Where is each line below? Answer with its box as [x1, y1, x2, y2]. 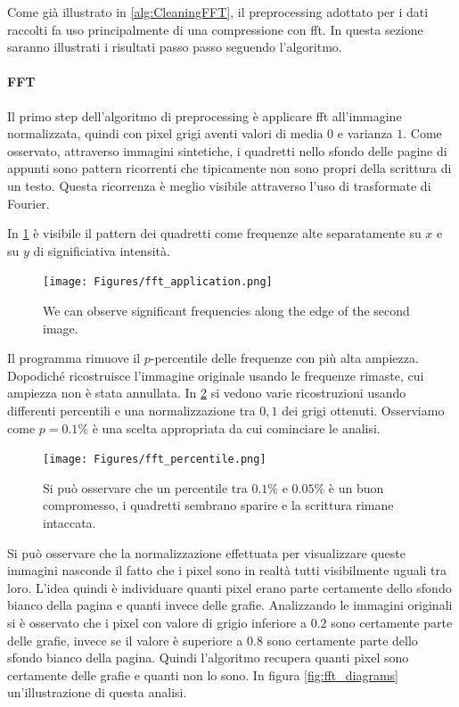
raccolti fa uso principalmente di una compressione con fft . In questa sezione [7, 20, 423, 38]
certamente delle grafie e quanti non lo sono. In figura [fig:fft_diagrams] [7, 665, 398, 684]
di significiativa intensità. [33, 241, 170, 259]
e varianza [337, 124, 393, 143]
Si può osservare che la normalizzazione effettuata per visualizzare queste [7, 543, 406, 562]
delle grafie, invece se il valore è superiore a [7, 630, 243, 649]
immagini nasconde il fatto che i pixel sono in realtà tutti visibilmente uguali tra [7, 561, 447, 580]
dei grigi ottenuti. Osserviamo [282, 400, 445, 419]
